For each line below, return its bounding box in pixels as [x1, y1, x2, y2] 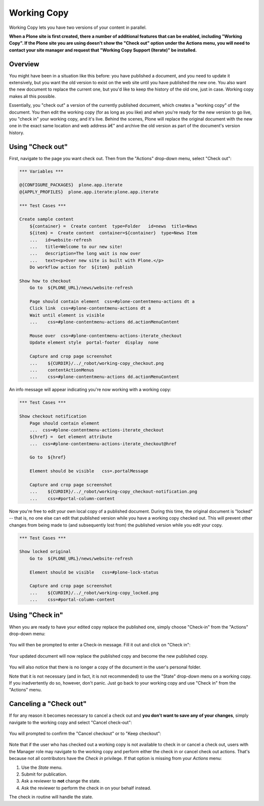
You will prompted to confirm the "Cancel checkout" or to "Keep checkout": [9, 730, 161, 736]
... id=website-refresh [29, 237, 92, 242]
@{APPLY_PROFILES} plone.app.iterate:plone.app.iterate [19, 189, 159, 194]
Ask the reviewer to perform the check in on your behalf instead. [21, 785, 152, 791]
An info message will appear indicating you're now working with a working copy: [9, 387, 172, 393]
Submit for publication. [21, 771, 67, 777]
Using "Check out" [9, 142, 68, 151]
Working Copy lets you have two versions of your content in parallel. [9, 24, 147, 30]
